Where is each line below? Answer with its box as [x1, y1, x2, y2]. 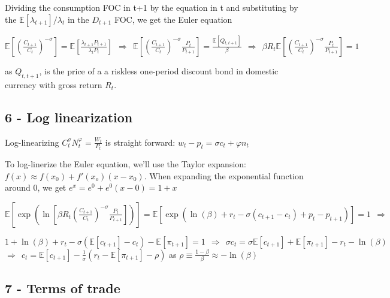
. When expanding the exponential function [144, 169, 304, 182]
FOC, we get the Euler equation [114, 13, 232, 25]
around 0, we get [5, 181, 66, 194]
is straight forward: [105, 136, 176, 148]
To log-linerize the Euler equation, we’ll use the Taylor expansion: [5, 157, 246, 170]
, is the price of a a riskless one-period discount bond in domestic [39, 64, 279, 77]
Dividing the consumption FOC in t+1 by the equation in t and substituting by [5, 1, 298, 13]
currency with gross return [5, 78, 102, 91]
